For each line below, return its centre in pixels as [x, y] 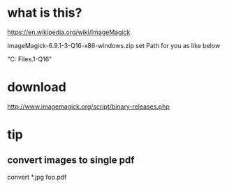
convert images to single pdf [71, 160]
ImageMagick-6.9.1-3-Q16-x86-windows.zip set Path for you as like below [114, 45]
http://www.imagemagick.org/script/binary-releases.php [88, 107]
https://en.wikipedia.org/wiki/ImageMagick [69, 32]
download [37, 87]
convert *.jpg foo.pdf [37, 177]
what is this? [45, 13]
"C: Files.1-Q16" [30, 59]
